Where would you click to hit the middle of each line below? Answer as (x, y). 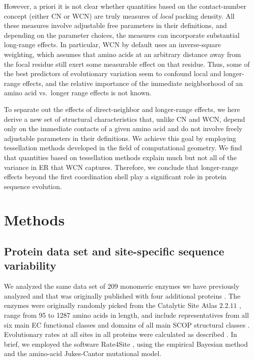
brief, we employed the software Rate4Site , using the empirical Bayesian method (126, 344)
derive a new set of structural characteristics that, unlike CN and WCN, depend (125, 119)
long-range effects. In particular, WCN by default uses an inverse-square (113, 44)
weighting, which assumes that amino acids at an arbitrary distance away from (123, 54)
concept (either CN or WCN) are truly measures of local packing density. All (119, 15)
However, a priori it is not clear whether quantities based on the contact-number (125, 6)
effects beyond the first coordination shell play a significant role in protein (115, 177)
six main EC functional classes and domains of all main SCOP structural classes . (127, 324)
